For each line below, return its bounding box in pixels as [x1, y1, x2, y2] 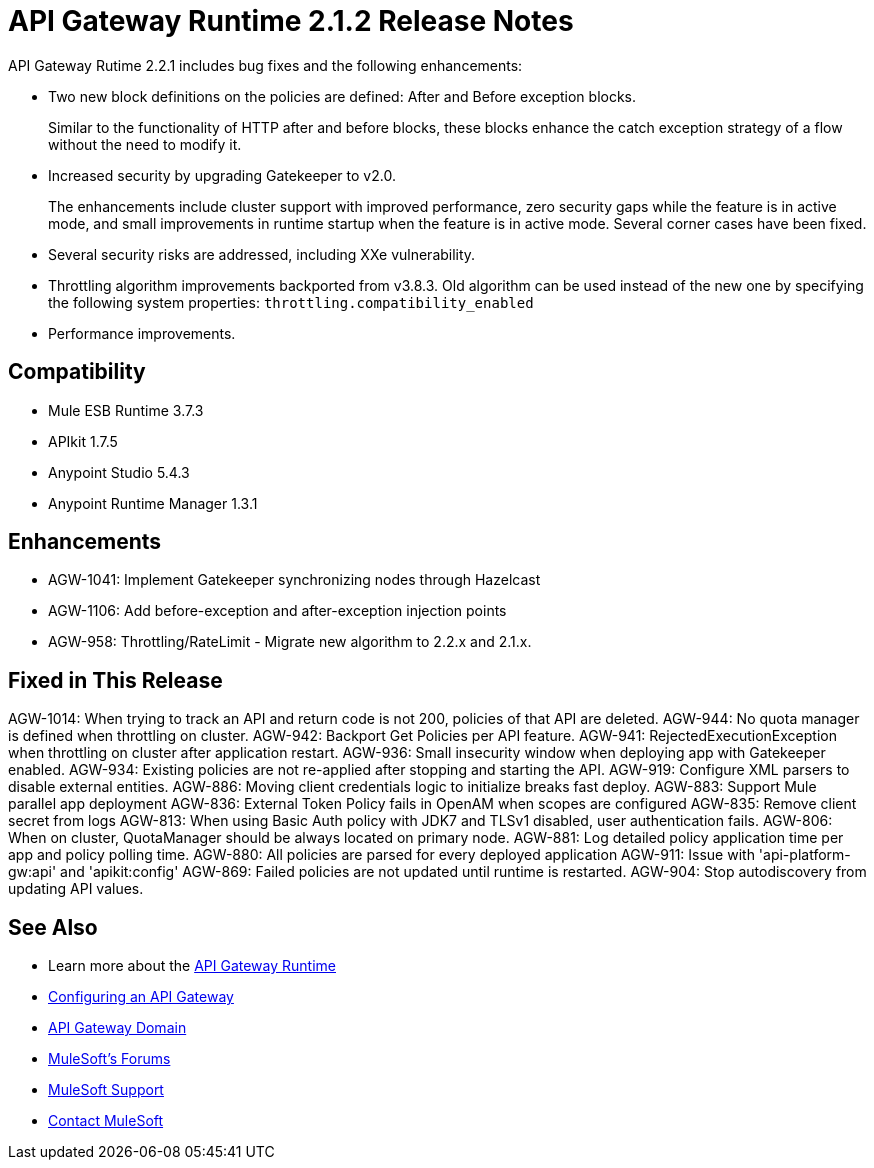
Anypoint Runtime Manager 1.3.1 [48, 494, 258, 512]
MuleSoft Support [48, 1081, 164, 1099]
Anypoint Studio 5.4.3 [48, 463, 190, 481]
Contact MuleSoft [48, 1112, 164, 1130]
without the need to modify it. [48, 135, 242, 153]
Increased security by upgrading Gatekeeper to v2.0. [48, 166, 396, 184]
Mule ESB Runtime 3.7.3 [48, 401, 204, 419]
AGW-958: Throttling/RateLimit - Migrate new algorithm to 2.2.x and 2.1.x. [48, 633, 532, 651]
